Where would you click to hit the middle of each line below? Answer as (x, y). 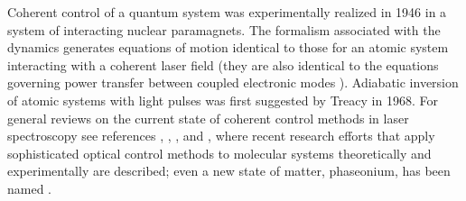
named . (30, 188)
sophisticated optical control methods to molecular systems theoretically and (219, 153)
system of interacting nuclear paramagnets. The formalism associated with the (224, 29)
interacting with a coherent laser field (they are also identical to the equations (223, 64)
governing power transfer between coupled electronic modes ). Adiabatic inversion (233, 82)
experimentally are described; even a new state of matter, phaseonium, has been (229, 171)
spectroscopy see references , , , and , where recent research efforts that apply (221, 136)
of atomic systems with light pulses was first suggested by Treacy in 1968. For (223, 100)
